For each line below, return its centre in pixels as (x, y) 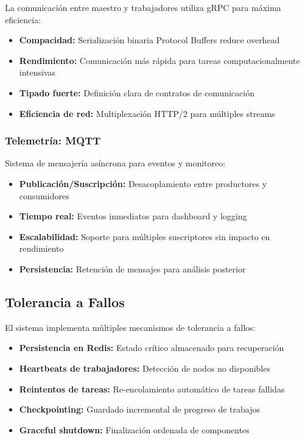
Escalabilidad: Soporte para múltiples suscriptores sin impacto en (145, 236)
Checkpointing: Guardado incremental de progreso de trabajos (139, 409)
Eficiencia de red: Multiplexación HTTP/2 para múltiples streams (147, 113)
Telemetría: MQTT (53, 140)
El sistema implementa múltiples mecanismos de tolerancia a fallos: (130, 327)
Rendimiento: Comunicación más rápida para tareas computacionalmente (160, 60)
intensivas (37, 72)
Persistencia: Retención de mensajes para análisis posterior (132, 268)
